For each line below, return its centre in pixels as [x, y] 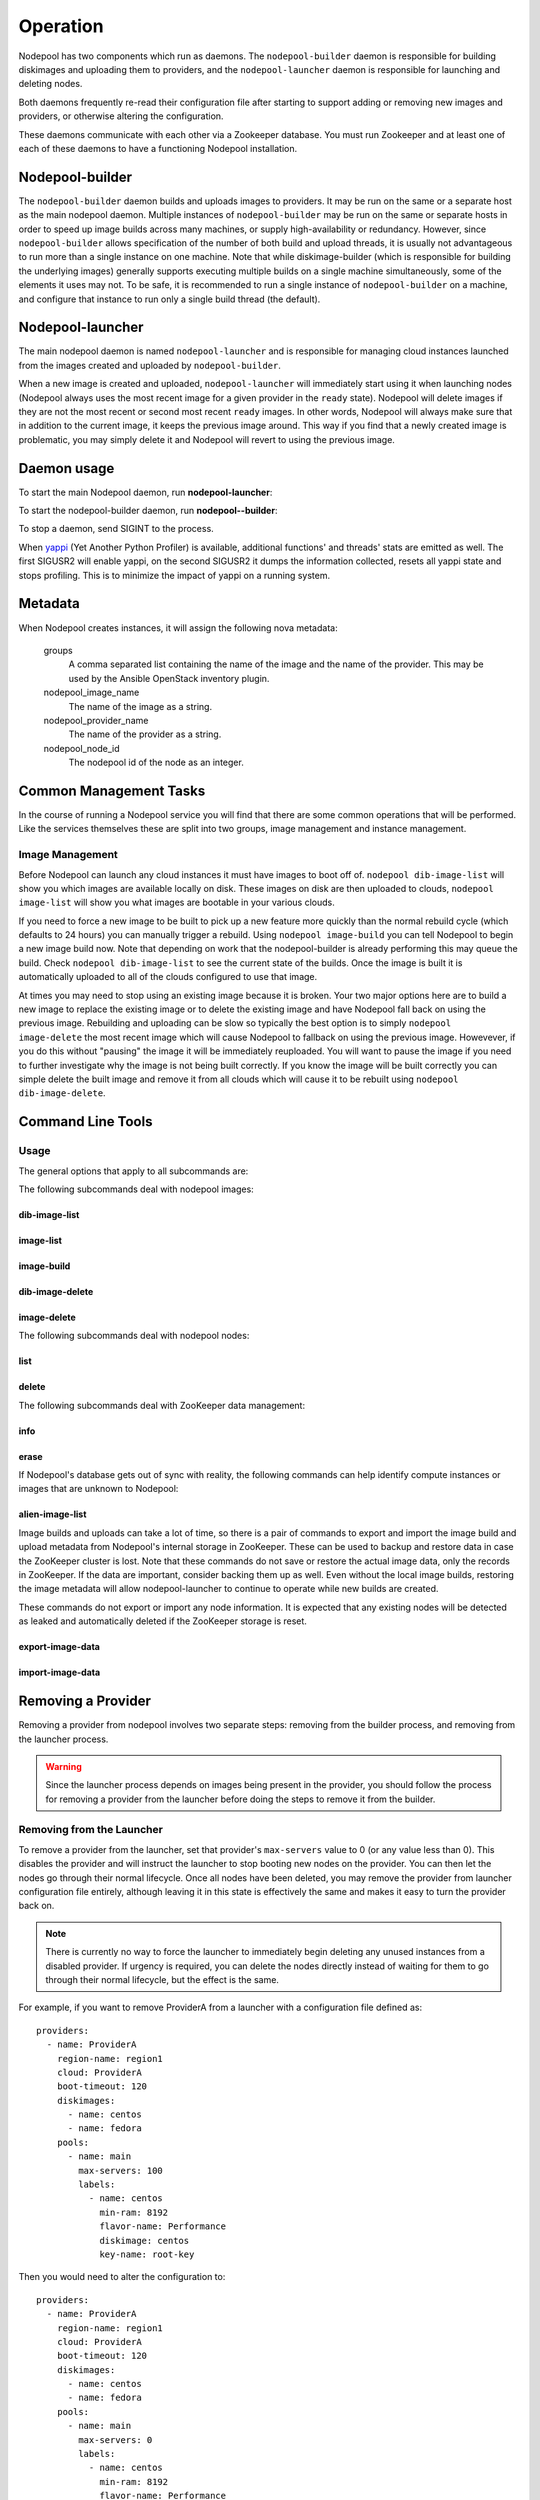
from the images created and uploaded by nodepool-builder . [150, 365]
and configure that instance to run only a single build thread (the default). [169, 299]
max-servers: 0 [115, 2439]
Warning [63, 1766]
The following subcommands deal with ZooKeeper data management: [161, 1405]
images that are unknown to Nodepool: [98, 1489]
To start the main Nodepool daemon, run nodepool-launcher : [145, 492]
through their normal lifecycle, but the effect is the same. [162, 1979]
